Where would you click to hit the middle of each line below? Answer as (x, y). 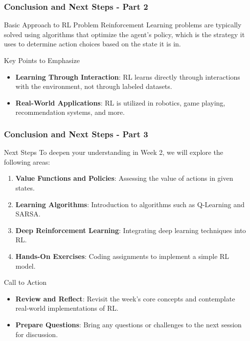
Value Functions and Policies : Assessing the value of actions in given (124, 178)
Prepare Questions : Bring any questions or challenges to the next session (128, 324)
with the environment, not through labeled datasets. (94, 86)
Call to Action (25, 282)
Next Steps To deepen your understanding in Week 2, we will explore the (114, 152)
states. (25, 187)
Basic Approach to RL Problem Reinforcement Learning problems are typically (123, 25)
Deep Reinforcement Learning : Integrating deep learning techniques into (131, 230)
